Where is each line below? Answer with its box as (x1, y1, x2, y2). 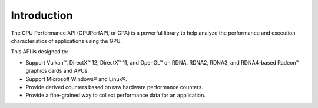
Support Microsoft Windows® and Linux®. (25, 75, 127, 82)
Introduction (11, 9, 73, 22)
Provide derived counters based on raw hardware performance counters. (25, 83, 203, 90)
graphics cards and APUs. (25, 67, 90, 75)
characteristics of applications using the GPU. (11, 37, 122, 44)
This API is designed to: (11, 48, 68, 55)
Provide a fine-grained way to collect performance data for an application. (25, 92, 206, 99)
